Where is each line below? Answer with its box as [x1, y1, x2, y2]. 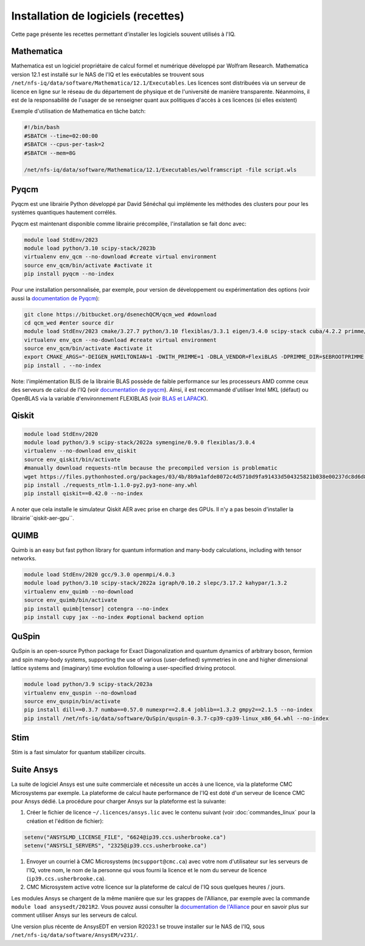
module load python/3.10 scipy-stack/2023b [24, 245, 156, 252]
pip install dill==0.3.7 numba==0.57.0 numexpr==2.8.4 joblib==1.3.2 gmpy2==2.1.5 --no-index [24, 707, 313, 713]
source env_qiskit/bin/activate [24, 456, 121, 463]
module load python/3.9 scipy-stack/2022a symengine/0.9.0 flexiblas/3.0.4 [24, 439, 255, 446]
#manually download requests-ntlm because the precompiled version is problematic [24, 465, 278, 471]
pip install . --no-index [24, 362, 102, 369]
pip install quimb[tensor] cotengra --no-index [24, 605, 169, 612]
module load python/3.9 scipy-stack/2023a [24, 681, 153, 688]
